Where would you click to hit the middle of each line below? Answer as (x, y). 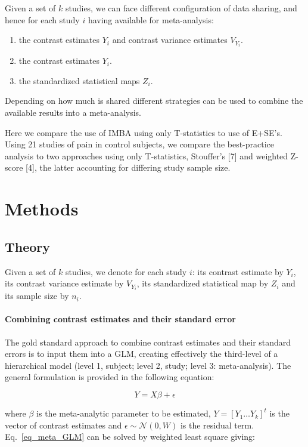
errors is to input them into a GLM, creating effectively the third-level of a (141, 354)
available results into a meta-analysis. (73, 112)
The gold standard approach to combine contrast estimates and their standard (148, 342)
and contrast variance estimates (170, 40)
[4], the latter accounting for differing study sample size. (128, 167)
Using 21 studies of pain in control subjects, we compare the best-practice (140, 144)
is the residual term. (217, 425)
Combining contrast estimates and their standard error (120, 319)
